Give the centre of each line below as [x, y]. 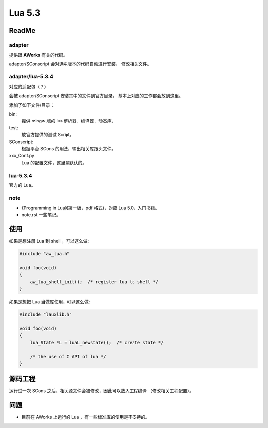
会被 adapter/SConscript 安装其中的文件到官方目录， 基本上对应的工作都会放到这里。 [96, 96]
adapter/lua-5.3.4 [31, 77]
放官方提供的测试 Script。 [48, 135]
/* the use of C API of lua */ [68, 356]
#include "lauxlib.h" [46, 315]
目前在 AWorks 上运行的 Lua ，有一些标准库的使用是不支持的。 [86, 417]
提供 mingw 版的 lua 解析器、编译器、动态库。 [69, 121]
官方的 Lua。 [22, 185]
